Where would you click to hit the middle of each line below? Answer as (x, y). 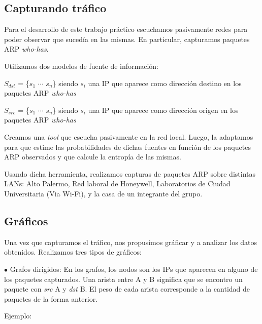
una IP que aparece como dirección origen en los (163, 110)
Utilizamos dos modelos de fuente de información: (81, 66)
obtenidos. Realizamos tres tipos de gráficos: (73, 252)
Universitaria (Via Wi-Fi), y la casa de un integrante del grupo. (103, 193)
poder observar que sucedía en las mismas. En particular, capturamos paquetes (127, 39)
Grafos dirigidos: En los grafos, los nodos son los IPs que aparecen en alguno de (134, 269)
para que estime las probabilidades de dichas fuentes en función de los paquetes (127, 147)
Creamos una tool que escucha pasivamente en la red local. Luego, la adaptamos (129, 136)
